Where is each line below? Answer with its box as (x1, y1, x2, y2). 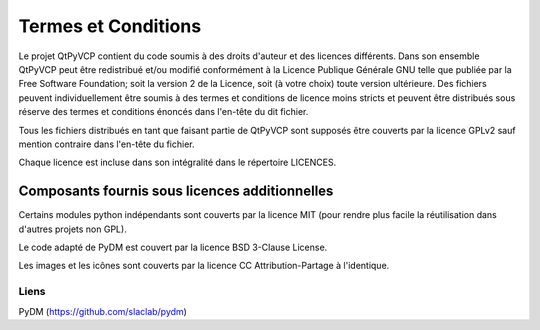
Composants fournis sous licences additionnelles (18, 183, 334, 200)
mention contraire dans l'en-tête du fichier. (18, 138, 195, 150)
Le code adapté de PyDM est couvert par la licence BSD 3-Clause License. (18, 241, 328, 253)
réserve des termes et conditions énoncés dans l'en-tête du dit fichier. (18, 106, 309, 118)
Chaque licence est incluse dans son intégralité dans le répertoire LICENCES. (18, 156, 337, 169)
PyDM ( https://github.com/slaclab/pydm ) (18, 305, 187, 317)
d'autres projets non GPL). (18, 223, 127, 235)
